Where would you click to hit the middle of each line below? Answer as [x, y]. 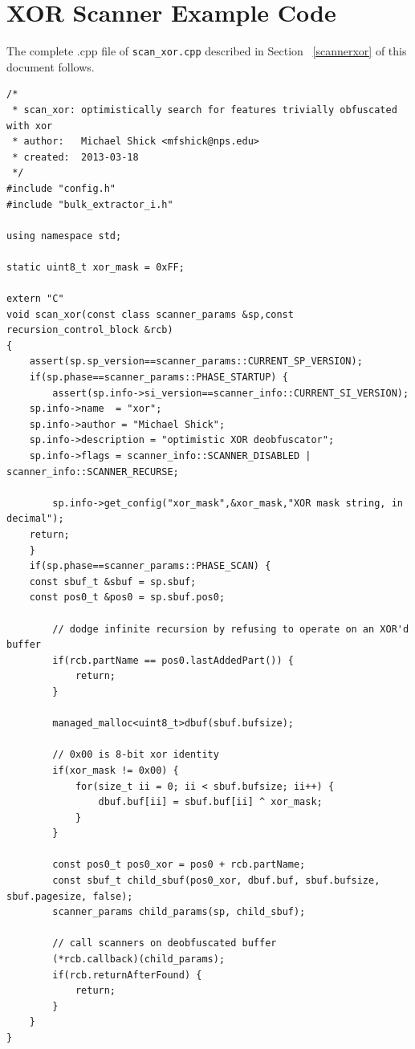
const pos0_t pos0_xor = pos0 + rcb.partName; [179, 865]
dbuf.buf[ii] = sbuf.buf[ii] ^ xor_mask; [210, 802]
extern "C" [35, 299]
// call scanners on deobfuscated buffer [165, 943]
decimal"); [35, 519]
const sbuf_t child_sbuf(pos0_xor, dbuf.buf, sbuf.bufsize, [216, 881]
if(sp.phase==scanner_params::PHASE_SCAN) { [150, 566]
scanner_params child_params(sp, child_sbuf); [179, 912]
